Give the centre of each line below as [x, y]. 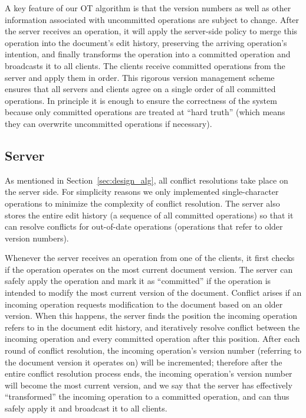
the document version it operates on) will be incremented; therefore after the [144, 362]
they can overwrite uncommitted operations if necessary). [108, 123]
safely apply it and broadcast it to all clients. [86, 408]
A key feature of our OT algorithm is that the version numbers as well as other [148, 8]
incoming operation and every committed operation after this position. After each [152, 339]
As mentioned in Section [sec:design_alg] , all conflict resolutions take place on [147, 180]
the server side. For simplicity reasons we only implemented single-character [142, 192]
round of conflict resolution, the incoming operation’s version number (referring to [153, 350]
